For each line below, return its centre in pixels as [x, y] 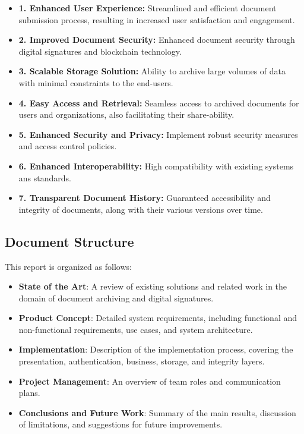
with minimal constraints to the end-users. [96, 82]
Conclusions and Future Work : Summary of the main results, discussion [157, 412]
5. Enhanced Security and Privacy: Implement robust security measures [158, 134]
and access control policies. [68, 146]
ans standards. [45, 177]
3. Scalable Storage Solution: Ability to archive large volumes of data [152, 71]
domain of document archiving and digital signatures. [116, 298]
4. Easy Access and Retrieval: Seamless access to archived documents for [159, 103]
